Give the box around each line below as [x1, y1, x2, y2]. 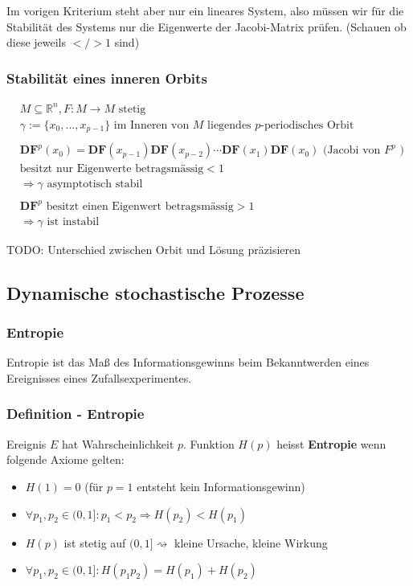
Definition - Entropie [6, 404, 145, 424]
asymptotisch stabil [47, 178, 143, 191]
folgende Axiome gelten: [6, 451, 125, 468]
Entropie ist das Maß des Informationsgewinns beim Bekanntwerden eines [6, 354, 370, 371]
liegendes [207, 119, 251, 131]
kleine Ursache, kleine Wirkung [174, 534, 328, 551]
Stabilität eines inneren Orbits [6, 68, 207, 88]
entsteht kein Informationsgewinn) [137, 477, 305, 494]
